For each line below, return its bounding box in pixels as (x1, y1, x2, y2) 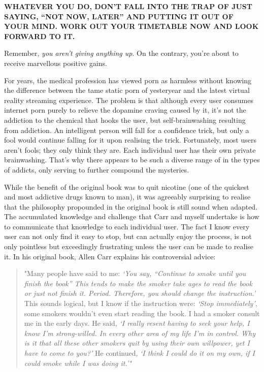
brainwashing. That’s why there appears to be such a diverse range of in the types (4, 154, 260, 165)
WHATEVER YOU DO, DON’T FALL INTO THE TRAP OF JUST (4, 1, 253, 11)
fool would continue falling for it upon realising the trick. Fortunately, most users (4, 134, 256, 145)
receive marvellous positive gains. (4, 57, 107, 68)
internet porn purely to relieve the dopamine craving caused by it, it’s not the (4, 105, 246, 115)
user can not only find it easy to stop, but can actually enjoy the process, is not (4, 231, 252, 242)
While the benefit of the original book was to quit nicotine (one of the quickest (4, 181, 249, 192)
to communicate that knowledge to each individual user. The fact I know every (4, 221, 250, 231)
